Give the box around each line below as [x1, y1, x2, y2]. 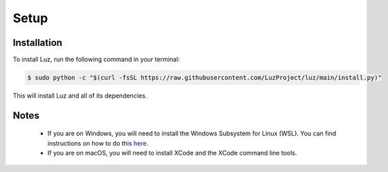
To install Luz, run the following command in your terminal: [12, 55, 180, 64]
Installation [12, 37, 62, 49]
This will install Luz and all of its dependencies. [12, 92, 148, 100]
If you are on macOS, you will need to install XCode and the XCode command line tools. [47, 149, 297, 157]
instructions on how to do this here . [47, 139, 149, 147]
